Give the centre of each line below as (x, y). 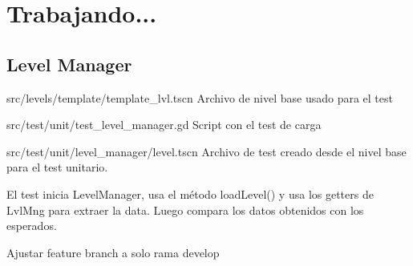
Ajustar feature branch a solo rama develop (113, 252)
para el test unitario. (57, 167)
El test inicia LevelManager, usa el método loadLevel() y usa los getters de (190, 193)
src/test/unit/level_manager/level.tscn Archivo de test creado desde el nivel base (206, 151)
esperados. (32, 226)
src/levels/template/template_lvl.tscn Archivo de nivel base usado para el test (200, 97)
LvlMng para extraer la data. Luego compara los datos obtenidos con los (185, 210)
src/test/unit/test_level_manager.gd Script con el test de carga (164, 125)
